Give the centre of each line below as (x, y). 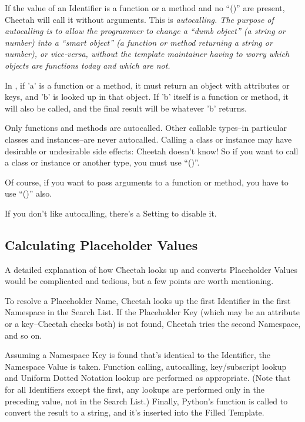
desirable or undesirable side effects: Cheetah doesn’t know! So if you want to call (152, 151)
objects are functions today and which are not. (88, 65)
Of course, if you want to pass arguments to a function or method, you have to (147, 182)
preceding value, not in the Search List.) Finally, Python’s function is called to (146, 401)
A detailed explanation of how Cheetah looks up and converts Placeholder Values (151, 269)
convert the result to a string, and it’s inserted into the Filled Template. (135, 412)
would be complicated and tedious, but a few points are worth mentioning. (139, 281)
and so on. (24, 335)
